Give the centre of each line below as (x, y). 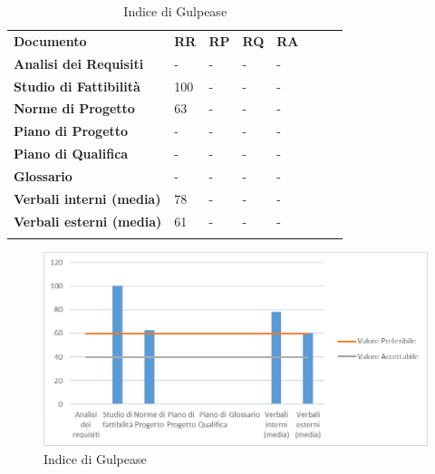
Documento (50, 40)
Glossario (43, 175)
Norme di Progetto (74, 108)
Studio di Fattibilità (77, 86)
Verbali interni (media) (87, 198)
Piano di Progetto (71, 131)
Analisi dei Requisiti (79, 63)
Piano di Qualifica (71, 154)
